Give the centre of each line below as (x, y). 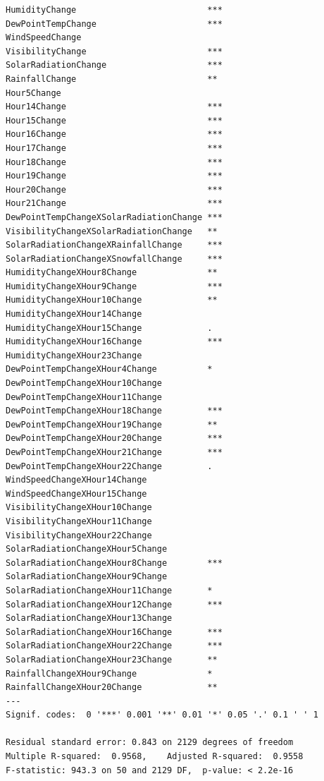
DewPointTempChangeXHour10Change (84, 383)
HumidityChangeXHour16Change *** (114, 342)
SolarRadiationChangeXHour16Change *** (114, 632)
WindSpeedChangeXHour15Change (76, 494)
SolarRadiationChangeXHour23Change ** (112, 659)
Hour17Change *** (114, 148)
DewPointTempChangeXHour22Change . (109, 466)
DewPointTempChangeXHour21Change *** (114, 452)
